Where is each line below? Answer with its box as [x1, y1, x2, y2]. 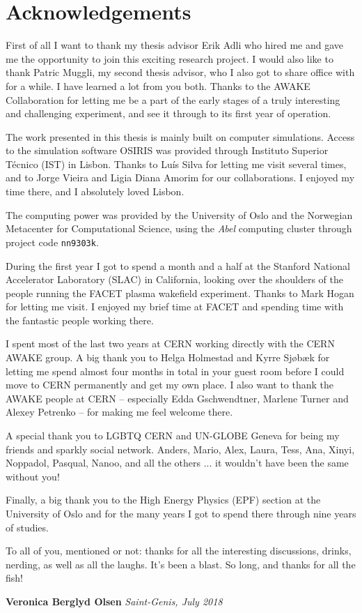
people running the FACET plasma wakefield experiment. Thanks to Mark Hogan [6, 285, 354, 300]
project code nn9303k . [6, 234, 99, 249]
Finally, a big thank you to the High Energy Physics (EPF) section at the [6, 492, 321, 507]
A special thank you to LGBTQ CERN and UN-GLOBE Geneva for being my [6, 428, 340, 443]
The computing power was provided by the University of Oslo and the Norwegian [6, 207, 353, 222]
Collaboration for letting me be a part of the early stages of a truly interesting [6, 92, 340, 107]
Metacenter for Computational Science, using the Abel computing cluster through [6, 221, 352, 236]
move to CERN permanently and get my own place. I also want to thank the [6, 377, 334, 392]
